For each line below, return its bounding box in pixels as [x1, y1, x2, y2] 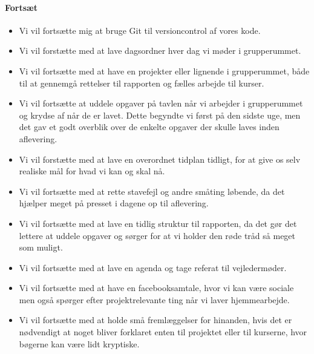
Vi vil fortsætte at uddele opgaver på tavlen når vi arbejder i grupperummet [19, 97, 303, 110]
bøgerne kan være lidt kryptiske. [19, 337, 140, 350]
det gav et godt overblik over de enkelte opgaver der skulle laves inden [19, 120, 280, 133]
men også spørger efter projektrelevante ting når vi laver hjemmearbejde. [19, 293, 290, 306]
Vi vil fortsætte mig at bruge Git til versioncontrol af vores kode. [19, 24, 261, 36]
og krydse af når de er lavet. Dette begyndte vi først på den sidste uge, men [19, 108, 301, 121]
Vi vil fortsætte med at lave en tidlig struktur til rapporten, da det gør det [19, 217, 297, 229]
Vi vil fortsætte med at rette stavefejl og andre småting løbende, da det [19, 185, 285, 197]
